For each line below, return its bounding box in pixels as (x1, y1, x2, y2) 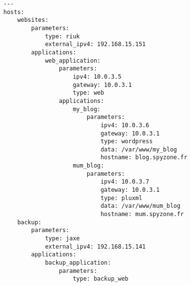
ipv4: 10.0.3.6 (100, 121, 149, 129)
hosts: (3, 8, 24, 16)
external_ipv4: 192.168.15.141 (45, 243, 146, 250)
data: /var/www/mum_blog (100, 202, 181, 210)
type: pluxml (100, 194, 143, 202)
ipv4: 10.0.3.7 (100, 178, 149, 185)
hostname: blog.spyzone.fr (100, 154, 188, 161)
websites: (17, 17, 49, 24)
